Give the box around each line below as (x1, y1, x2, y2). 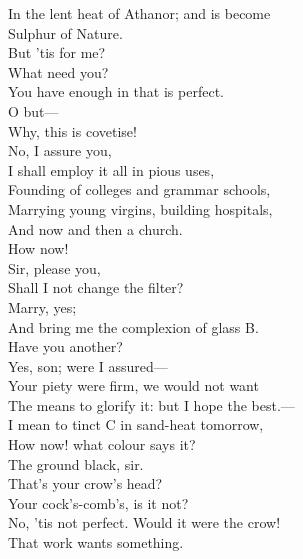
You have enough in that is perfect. (8, 81, 224, 102)
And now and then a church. (8, 218, 183, 239)
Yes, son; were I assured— (8, 355, 168, 376)
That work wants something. (8, 532, 184, 553)
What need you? (8, 61, 109, 82)
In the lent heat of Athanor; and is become (8, 3, 271, 23)
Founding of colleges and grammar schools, (8, 179, 271, 200)
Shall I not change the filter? (8, 277, 184, 298)
